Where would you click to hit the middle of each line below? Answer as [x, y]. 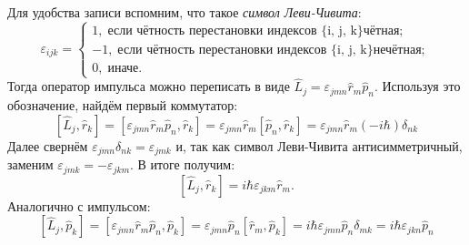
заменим [30, 164]
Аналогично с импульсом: [79, 205]
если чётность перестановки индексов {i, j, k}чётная [254, 31]
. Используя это [417, 86]
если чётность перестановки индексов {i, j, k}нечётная [269, 50]
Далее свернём [48, 145]
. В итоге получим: [183, 164]
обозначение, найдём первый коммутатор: [123, 105]
